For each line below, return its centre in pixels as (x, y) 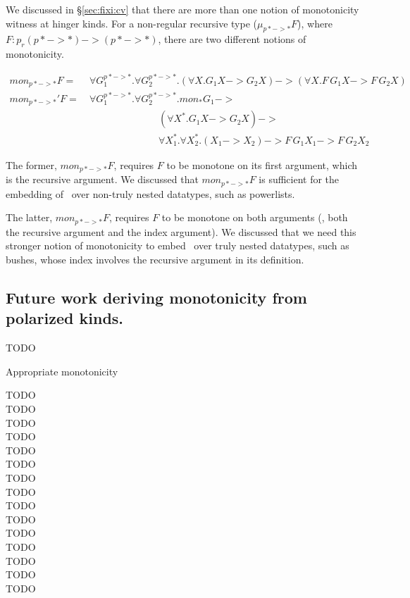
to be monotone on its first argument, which (262, 164)
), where (315, 23)
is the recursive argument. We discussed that (102, 179)
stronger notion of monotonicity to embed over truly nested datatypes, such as (178, 245)
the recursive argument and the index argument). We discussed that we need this (181, 231)
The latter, (29, 217)
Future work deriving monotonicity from (156, 298)
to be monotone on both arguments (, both (255, 217)
